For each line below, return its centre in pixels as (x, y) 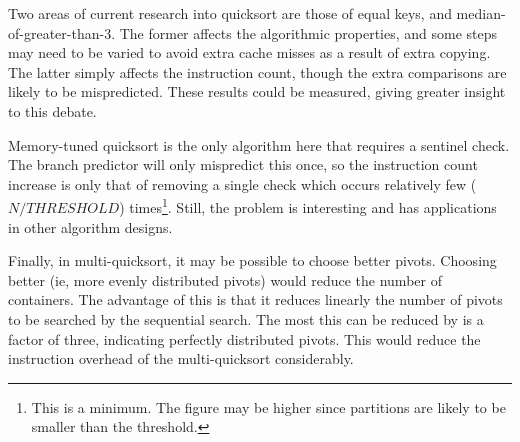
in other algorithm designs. (90, 226)
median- (481, 13)
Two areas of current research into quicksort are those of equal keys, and (230, 13)
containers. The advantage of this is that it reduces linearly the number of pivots (255, 299)
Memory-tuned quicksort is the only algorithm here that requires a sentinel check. (259, 144)
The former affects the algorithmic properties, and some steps (308, 32)
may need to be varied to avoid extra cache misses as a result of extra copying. (249, 52)
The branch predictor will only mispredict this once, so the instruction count (243, 164)
